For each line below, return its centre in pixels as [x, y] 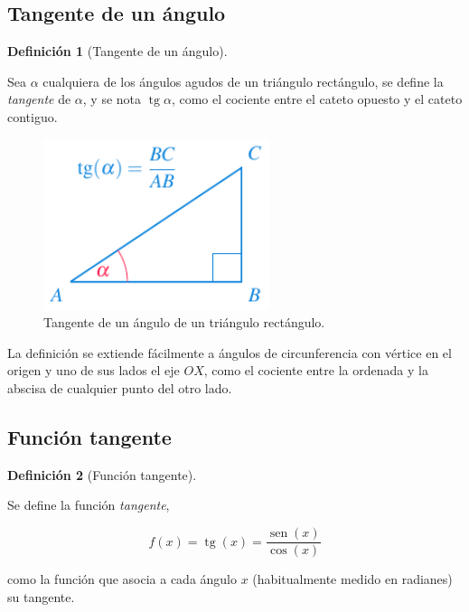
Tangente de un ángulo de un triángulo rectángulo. [184, 322]
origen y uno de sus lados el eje [94, 370]
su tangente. [41, 596]
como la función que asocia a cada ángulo [122, 579]
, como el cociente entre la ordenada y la [316, 370]
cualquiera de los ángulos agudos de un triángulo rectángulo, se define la [243, 81]
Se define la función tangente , [89, 505]
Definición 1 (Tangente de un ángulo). [117, 51]
